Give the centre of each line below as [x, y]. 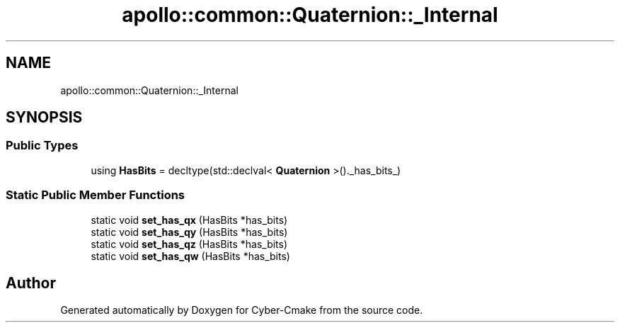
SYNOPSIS [44, 118]
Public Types [42, 146]
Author [31, 283]
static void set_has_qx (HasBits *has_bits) [189, 220]
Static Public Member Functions [96, 195]
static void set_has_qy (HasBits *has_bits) [189, 232]
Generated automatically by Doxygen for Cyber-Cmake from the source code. [242, 310]
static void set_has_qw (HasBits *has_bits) [190, 256]
